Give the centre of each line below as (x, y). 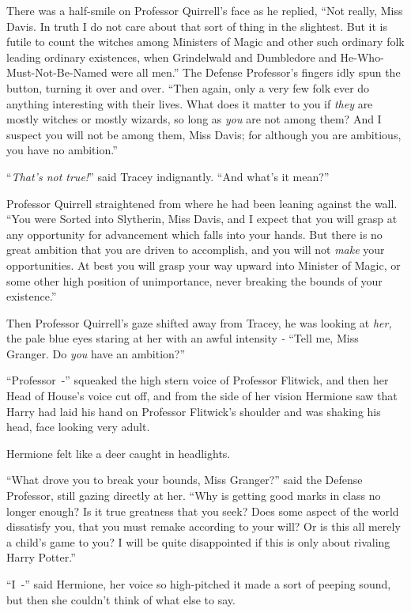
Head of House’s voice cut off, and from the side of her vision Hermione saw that (202, 396)
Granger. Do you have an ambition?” (96, 353)
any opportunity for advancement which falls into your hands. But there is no (194, 234)
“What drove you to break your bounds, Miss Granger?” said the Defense (185, 480)
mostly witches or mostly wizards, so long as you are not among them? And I (194, 119)
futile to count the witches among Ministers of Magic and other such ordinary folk (205, 42)
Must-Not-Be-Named (57, 72)
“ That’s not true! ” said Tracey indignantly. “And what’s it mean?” (168, 176)
